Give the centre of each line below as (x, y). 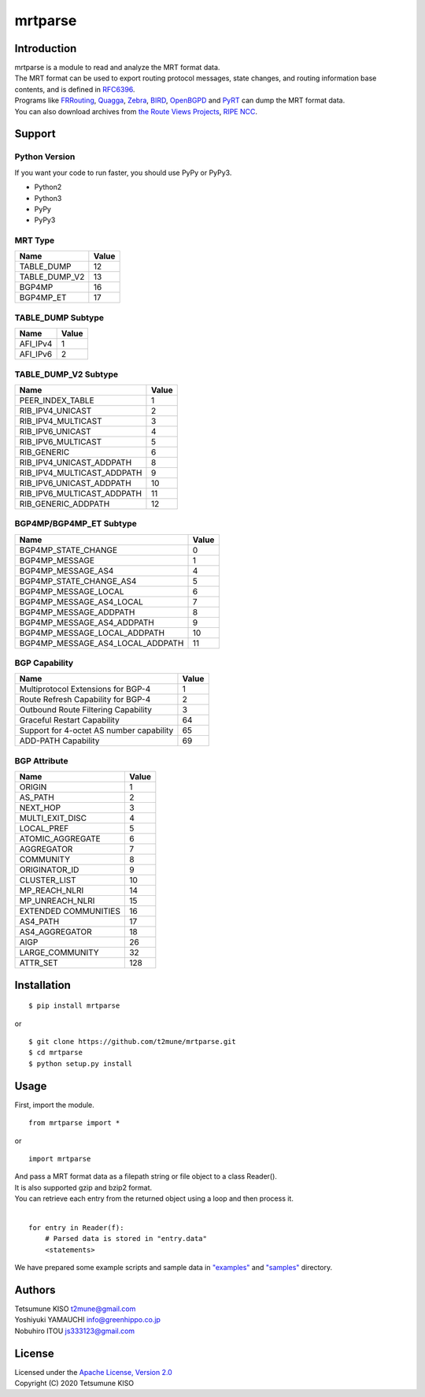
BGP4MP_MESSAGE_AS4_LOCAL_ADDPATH (102, 643)
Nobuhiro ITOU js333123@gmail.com (75, 1331)
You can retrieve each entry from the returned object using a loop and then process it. (154, 1198)
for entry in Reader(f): (76, 1228)
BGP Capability (44, 663)
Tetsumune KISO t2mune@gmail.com (75, 1309)
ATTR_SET (39, 963)
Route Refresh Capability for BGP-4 (85, 700)
